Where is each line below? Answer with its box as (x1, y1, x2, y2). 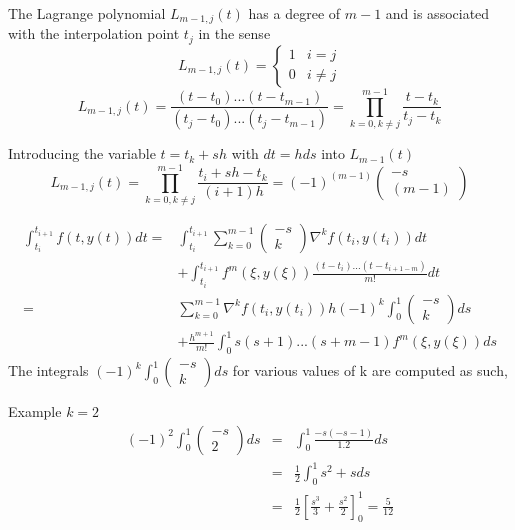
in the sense (198, 23, 271, 44)
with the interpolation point (8, 23, 180, 44)
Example (8, 401, 62, 422)
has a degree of (248, 3, 341, 23)
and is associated (385, 3, 490, 23)
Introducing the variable (8, 143, 156, 164)
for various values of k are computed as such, (232, 360, 508, 381)
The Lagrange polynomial (8, 3, 166, 23)
